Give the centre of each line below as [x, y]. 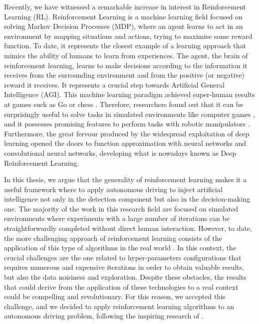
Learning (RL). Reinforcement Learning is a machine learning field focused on [123, 16]
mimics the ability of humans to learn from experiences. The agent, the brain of [126, 55]
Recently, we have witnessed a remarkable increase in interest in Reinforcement [125, 6]
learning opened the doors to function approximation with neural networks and [125, 143]
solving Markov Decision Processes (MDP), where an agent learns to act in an [124, 26]
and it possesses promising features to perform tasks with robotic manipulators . [127, 124]
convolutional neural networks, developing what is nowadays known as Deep [120, 153]
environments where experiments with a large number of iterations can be [117, 218]
